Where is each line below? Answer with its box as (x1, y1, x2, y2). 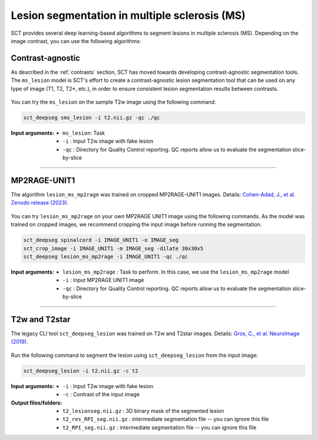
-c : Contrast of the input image (62, 391, 140, 398)
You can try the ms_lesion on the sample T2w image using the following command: (11, 98, 216, 106)
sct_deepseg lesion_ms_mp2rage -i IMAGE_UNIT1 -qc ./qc (23, 254, 188, 260)
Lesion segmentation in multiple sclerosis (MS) (11, 9, 246, 22)
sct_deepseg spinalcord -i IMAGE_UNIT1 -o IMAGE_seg (23, 237, 179, 244)
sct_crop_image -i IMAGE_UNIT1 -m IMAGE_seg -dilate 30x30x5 (23, 245, 204, 252)
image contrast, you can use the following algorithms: (11, 37, 141, 44)
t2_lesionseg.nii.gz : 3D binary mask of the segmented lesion (62, 407, 224, 414)
